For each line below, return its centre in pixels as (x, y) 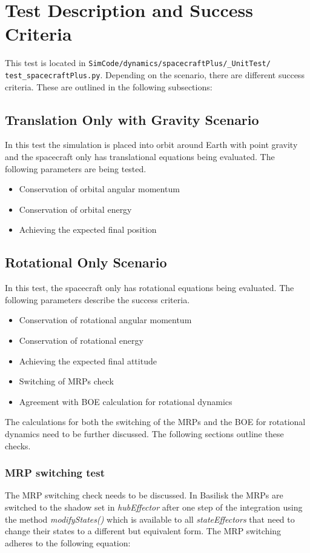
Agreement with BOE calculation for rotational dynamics (126, 401)
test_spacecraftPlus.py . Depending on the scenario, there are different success (155, 74)
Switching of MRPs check (66, 381)
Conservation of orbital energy (75, 209)
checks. (18, 445)
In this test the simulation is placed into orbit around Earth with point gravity (151, 145)
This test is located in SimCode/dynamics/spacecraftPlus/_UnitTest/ (138, 63)
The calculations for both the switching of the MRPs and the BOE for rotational (155, 422)
